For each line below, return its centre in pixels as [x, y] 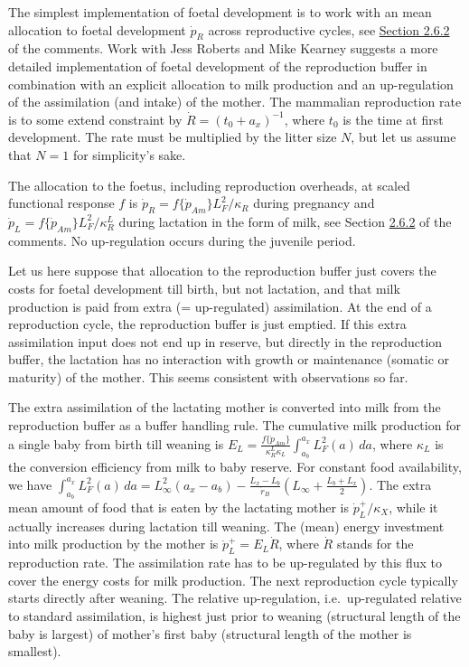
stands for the [375, 544]
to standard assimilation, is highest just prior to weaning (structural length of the [234, 615]
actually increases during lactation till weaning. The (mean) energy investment [226, 526]
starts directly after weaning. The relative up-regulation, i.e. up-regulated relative [235, 598]
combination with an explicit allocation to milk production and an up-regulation [231, 84]
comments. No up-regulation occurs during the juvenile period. [182, 240]
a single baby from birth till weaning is [116, 443]
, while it [413, 507]
